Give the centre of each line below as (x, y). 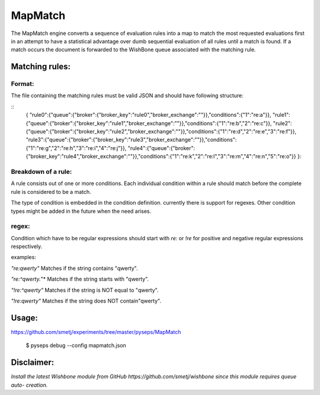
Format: (23, 84)
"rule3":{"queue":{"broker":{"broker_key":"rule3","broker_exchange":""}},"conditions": (131, 140)
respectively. (27, 247)
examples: (24, 257)
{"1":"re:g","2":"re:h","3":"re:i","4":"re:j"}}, (76, 148)
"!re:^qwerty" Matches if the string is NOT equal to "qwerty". (85, 290)
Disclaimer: (33, 363)
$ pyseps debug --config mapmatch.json (76, 345)
